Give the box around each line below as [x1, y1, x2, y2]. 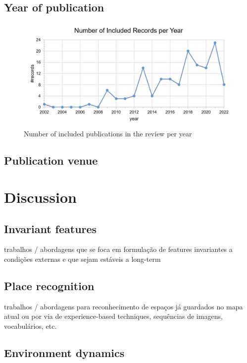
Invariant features [4, 221, 97, 236]
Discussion [4, 187, 77, 207]
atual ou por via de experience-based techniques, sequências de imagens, [4, 311, 223, 321]
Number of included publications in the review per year [24, 128, 192, 139]
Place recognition [4, 278, 95, 294]
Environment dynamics [4, 345, 125, 360]
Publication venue [4, 153, 98, 168]
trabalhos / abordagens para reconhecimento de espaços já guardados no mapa [4, 301, 243, 311]
